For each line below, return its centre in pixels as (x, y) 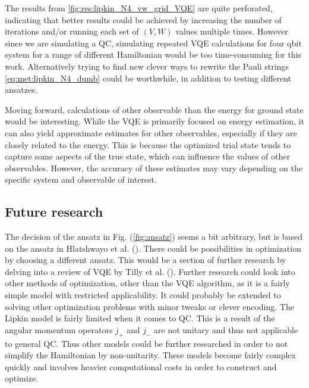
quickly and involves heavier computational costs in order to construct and (141, 366)
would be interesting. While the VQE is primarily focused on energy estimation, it (154, 121)
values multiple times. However (232, 31)
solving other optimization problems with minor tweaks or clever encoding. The (149, 306)
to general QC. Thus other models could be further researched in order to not (146, 343)
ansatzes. (21, 90)
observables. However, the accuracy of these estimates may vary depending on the (154, 168)
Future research (54, 212)
